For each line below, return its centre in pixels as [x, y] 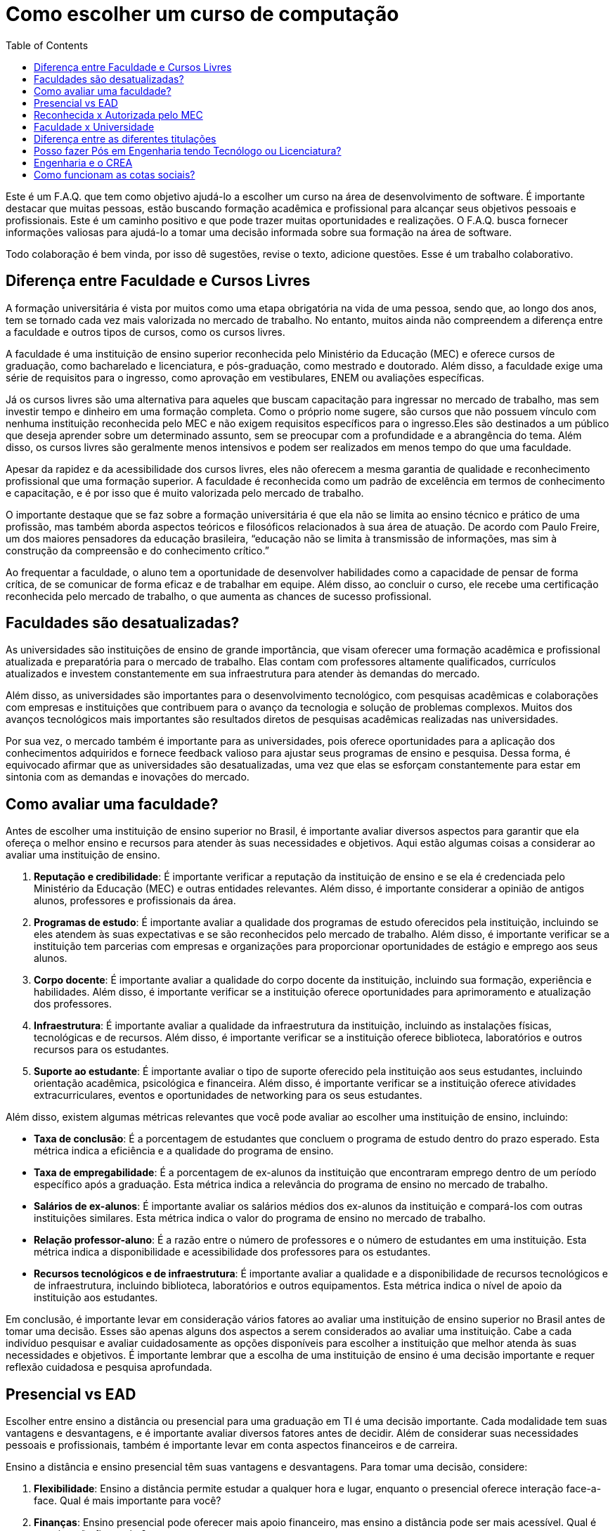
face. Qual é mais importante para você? [128, 1501]
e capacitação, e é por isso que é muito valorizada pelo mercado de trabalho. [185, 493]
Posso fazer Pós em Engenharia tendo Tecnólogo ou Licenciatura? [188, 150]
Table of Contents [47, 45]
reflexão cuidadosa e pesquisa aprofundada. [109, 1367]
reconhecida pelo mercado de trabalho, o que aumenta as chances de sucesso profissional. [219, 596]
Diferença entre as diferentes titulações [125, 138]
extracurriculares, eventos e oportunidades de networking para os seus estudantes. [228, 1095]
